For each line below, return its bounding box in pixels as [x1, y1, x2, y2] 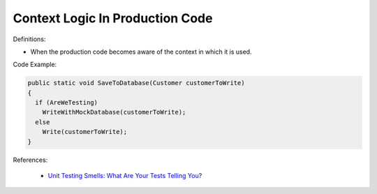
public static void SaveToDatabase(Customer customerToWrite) [27, 79, 245, 87]
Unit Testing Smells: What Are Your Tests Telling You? [47, 172, 202, 180]
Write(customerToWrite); [42, 128, 128, 136]
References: [13, 156, 48, 164]
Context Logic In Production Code [13, 10, 213, 26]
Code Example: [13, 60, 57, 69]
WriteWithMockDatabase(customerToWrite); [42, 108, 186, 117]
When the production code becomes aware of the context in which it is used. [30, 47, 252, 56]
